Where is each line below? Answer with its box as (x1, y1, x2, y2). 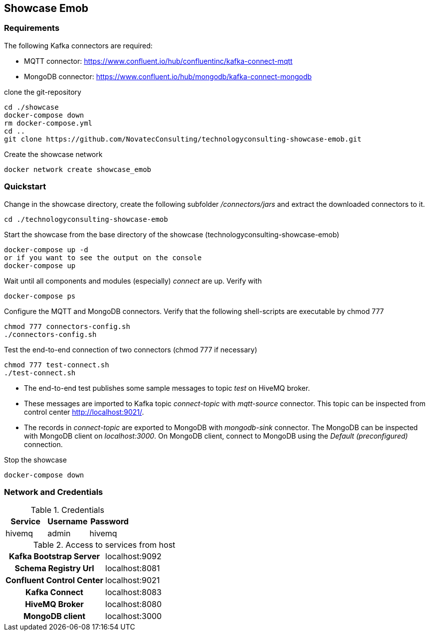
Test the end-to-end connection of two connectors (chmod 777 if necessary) (4, 345, 257, 354)
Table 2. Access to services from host (33, 540, 176, 550)
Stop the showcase (4, 455, 67, 464)
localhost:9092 (105, 551, 162, 562)
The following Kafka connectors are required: (4, 41, 153, 50)
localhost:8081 (105, 563, 160, 574)
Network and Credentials (4, 486, 103, 497)
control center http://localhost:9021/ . (24, 407, 144, 416)
